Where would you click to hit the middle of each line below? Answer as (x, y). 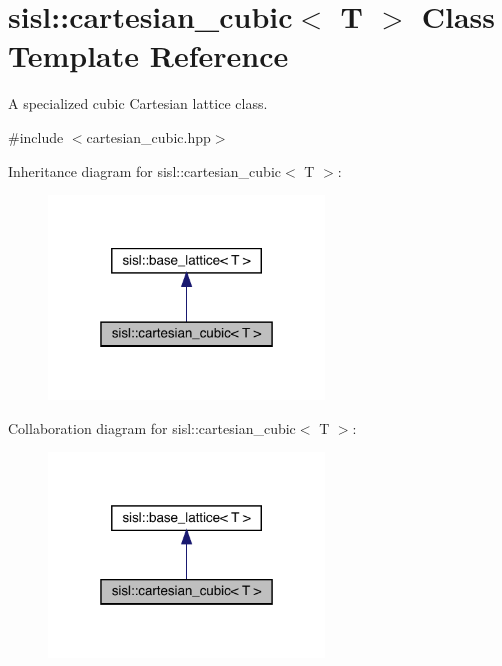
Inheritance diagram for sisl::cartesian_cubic (145, 170)
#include (36, 136)
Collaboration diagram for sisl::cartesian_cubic (152, 427)
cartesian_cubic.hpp (148, 136)
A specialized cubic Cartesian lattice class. (138, 103)
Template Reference (148, 55)
